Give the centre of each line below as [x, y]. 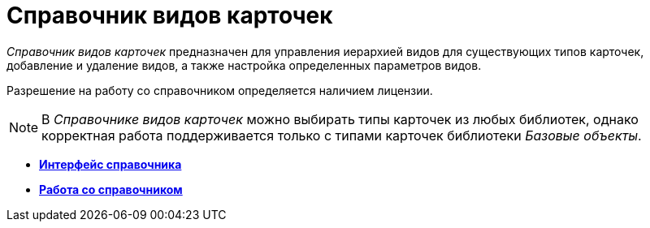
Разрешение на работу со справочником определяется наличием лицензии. [220, 90]
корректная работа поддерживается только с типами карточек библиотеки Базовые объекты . [342, 135]
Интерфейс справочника [110, 164]
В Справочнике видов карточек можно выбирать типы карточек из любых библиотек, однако [340, 119]
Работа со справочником [111, 189]
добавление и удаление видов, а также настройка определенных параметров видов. [244, 65]
